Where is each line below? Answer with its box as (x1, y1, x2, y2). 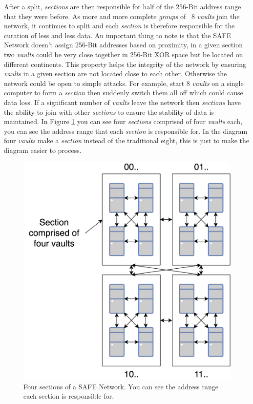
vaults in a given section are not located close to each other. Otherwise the (4, 68, 227, 79)
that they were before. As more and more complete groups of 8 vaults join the (4, 11, 240, 21)
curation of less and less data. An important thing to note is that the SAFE (4, 30, 232, 40)
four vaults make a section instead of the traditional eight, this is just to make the (4, 135, 250, 146)
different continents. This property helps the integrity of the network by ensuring (4, 59, 247, 69)
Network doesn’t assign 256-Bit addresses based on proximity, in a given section (4, 40, 243, 50)
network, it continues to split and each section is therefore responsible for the (4, 21, 235, 31)
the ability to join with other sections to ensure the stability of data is (4, 106, 214, 117)
